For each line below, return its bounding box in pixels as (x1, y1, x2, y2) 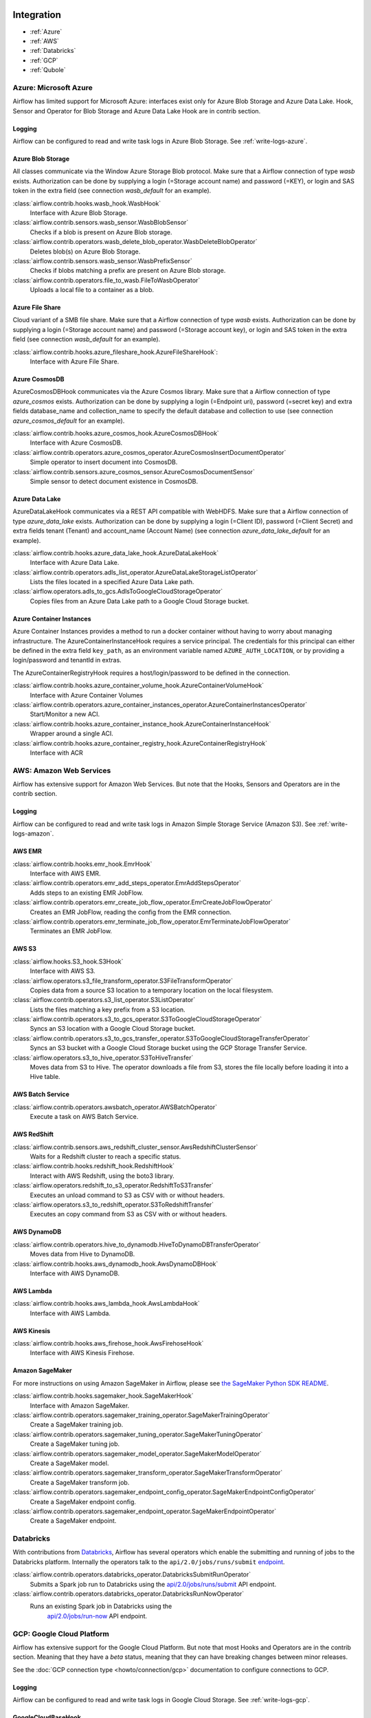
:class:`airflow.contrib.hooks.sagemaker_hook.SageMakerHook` (12, 1392, 194, 1400)
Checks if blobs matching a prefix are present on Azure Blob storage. (30, 267, 226, 275)
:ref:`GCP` (30, 56, 58, 65)
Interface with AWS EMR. (30, 869, 101, 878)
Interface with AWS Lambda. (30, 1309, 111, 1317)
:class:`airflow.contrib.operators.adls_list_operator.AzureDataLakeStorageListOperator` (12, 568, 258, 577)
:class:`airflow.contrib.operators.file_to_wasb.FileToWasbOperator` (12, 276, 201, 285)
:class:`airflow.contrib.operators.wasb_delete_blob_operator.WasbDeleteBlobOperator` (12, 238, 258, 246)
